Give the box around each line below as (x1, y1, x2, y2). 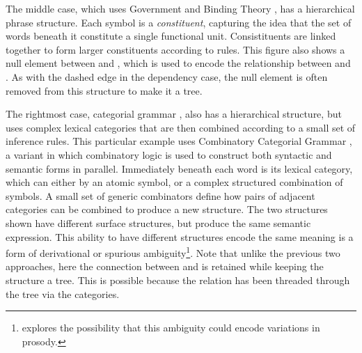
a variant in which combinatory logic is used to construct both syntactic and (6, 147, 332, 162)
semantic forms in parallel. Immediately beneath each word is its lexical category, (6, 161, 353, 175)
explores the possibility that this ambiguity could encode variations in (22, 320, 320, 335)
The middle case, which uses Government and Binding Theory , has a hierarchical (6, 1, 355, 15)
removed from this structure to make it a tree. (6, 83, 203, 97)
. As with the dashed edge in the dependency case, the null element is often (6, 69, 328, 84)
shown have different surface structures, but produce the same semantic (6, 215, 311, 230)
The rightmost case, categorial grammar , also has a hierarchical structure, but (6, 107, 342, 121)
